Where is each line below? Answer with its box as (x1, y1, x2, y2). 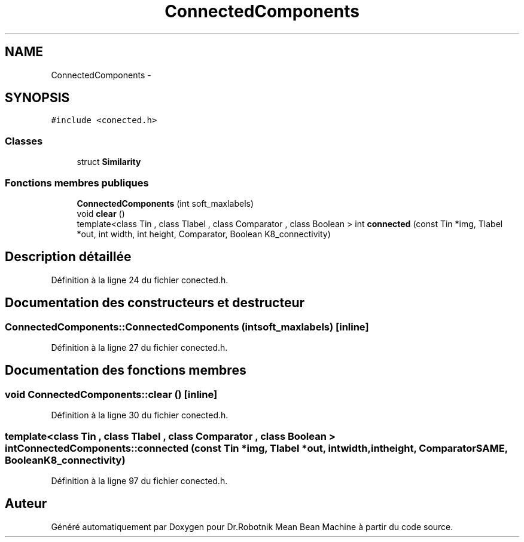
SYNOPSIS (5, 90, 70, 106)
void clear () (77, 208, 125, 219)
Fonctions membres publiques (5, 176, 149, 189)
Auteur (5, 496, 47, 512)
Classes (5, 134, 43, 147)
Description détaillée (5, 249, 132, 265)
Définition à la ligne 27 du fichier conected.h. (51, 342, 228, 353)
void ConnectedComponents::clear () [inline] (5, 388, 218, 400)
